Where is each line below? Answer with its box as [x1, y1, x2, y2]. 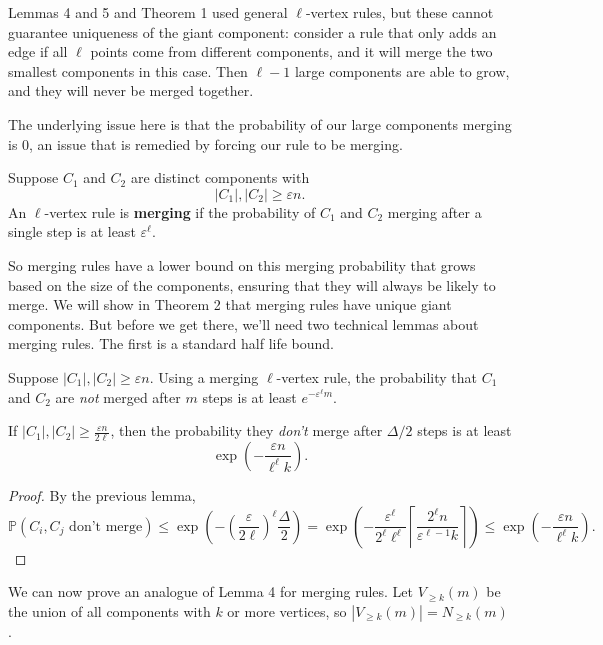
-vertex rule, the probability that [276, 366, 478, 387]
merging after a [387, 201, 482, 222]
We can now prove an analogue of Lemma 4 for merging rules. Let [8, 581, 414, 602]
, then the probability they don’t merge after [110, 420, 383, 441]
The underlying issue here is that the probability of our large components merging [8, 113, 512, 134]
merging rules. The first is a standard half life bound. [8, 333, 335, 354]
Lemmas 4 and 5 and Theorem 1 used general [8, 2, 288, 22]
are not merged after [55, 386, 181, 407]
